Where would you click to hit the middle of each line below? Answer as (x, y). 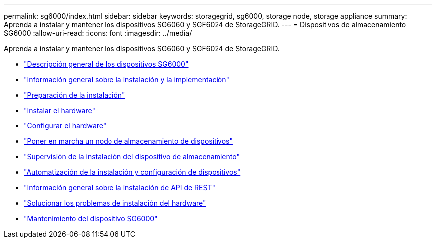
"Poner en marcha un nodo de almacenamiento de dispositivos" (128, 141)
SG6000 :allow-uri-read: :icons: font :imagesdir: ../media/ (98, 33)
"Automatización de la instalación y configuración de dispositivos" (132, 172)
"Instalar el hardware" (59, 110)
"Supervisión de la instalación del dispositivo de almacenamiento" (132, 157)
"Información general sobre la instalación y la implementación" (127, 79)
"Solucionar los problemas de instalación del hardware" (115, 203)
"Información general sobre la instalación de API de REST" (119, 187)
